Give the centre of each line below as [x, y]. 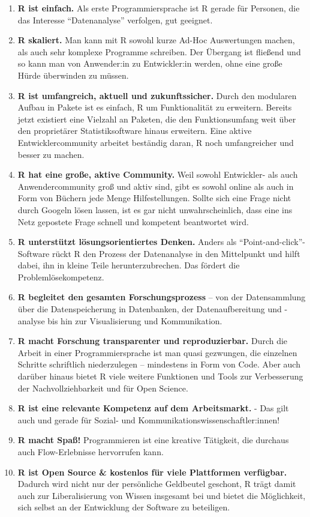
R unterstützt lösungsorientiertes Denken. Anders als [127, 242]
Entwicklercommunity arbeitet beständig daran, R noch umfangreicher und [156, 142]
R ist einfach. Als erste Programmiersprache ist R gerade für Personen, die [159, 8]
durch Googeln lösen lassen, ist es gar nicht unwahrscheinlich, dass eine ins [155, 209]
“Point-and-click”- [272, 242]
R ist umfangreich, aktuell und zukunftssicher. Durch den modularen [157, 95]
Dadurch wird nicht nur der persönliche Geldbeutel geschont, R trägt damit [157, 484]
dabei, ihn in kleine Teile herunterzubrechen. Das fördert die [129, 265]
